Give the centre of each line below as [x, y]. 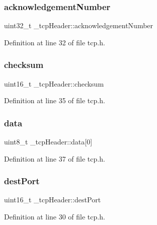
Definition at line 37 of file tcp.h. [55, 158]
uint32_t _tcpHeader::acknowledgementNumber [79, 25]
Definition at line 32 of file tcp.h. [55, 42]
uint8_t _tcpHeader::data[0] [48, 142]
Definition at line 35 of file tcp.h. [55, 100]
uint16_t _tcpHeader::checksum [54, 83]
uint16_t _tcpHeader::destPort [53, 200]
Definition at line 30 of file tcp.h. [55, 217]
